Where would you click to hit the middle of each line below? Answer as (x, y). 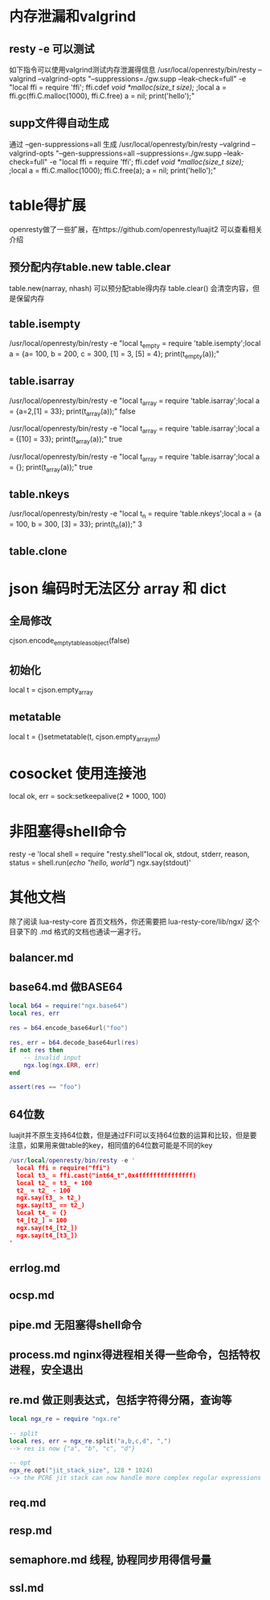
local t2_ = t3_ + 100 (54, 1183)
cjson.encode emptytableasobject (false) (70, 642)
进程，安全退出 (46, 1370)
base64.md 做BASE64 (66, 987)
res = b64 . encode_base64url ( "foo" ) (69, 1029)
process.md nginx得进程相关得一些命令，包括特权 (135, 1355)
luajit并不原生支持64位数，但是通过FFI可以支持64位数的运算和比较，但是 (129, 1135)
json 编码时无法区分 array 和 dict (118, 588)
